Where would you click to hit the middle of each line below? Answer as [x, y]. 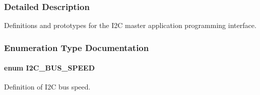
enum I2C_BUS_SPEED [49, 68]
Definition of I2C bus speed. [47, 87]
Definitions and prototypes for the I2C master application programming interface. [130, 25]
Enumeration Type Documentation [77, 47]
